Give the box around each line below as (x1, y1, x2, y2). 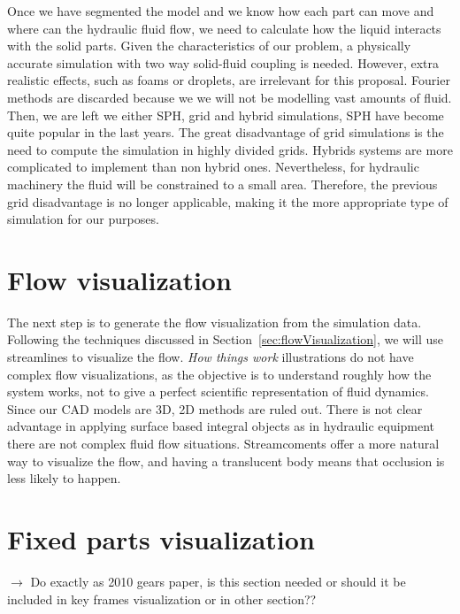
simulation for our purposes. (7, 210, 159, 228)
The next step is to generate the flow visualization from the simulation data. (7, 312, 422, 331)
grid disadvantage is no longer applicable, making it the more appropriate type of (7, 192, 448, 211)
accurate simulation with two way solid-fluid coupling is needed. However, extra (7, 53, 439, 72)
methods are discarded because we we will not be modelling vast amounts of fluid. (7, 88, 452, 106)
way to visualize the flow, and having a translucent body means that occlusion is (7, 451, 445, 470)
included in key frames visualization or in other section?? (7, 589, 317, 608)
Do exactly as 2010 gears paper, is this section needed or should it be (30, 572, 406, 590)
